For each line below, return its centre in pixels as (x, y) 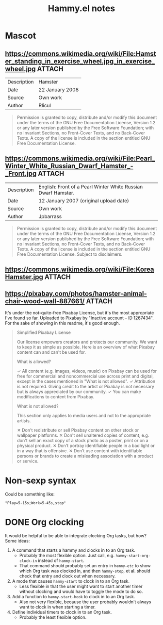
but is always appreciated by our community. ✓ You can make (79, 392)
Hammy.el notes (81, 8)
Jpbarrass (50, 216)
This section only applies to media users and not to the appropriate (84, 416)
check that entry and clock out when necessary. (67, 576)
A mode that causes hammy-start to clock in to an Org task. (71, 581)
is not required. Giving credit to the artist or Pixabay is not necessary (85, 387)
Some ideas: (17, 541)
